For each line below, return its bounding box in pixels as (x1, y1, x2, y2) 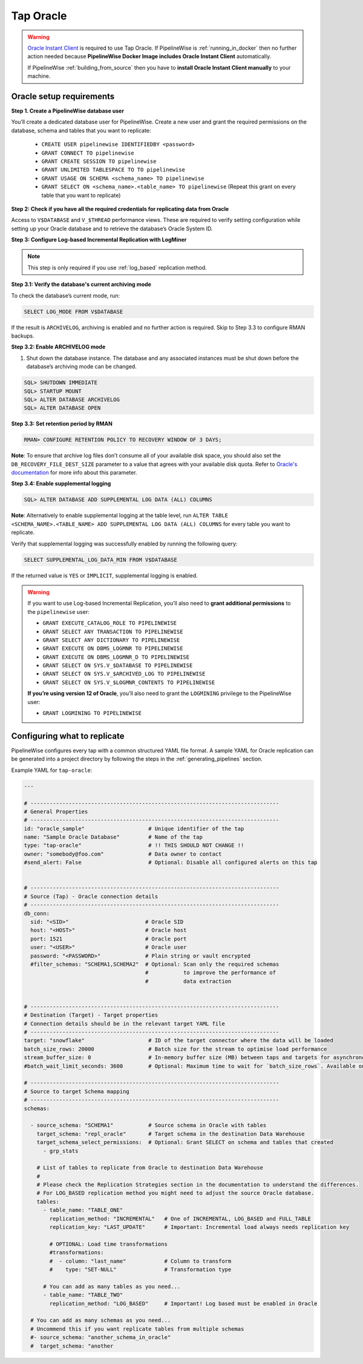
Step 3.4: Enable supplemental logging (11, 480, 111, 487)
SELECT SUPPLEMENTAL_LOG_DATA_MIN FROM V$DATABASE (24, 556, 178, 563)
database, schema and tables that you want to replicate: (11, 127, 151, 134)
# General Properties (24, 808, 88, 815)
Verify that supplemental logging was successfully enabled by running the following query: (11, 540, 238, 547)
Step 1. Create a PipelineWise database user (11, 107, 124, 115)
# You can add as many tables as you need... (43, 1283, 181, 1290)
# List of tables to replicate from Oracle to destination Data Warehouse (36, 1164, 263, 1171)
